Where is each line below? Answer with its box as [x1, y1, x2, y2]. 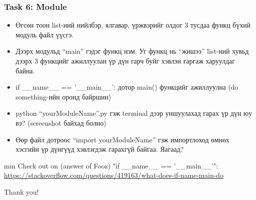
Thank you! [4, 186, 39, 197]
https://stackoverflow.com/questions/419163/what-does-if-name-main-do [4, 170, 223, 180]
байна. [15, 65, 35, 75]
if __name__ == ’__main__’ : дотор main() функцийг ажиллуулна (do [15, 82, 238, 92]
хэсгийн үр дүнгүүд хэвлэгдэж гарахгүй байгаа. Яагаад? [15, 144, 184, 154]
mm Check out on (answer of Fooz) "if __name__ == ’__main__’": [4, 160, 218, 170]
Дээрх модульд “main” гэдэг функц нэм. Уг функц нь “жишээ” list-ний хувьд [15, 46, 249, 56]
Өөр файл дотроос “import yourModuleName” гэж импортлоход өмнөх [15, 134, 230, 144]
